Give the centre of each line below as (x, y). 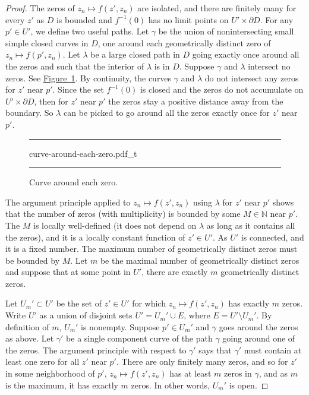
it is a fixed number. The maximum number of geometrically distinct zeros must (152, 249)
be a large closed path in (135, 54)
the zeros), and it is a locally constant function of (95, 237)
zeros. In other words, (171, 385)
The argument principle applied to (68, 202)
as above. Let (30, 338)
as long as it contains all (251, 225)
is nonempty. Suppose (120, 326)
